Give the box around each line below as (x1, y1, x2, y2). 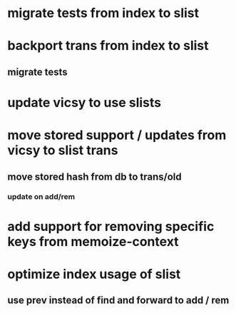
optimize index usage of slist (7, 266, 181, 282)
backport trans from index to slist (7, 38, 209, 54)
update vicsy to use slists (7, 94, 162, 111)
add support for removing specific (7, 218, 215, 235)
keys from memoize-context (7, 233, 180, 250)
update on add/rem (7, 192, 76, 202)
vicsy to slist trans (7, 143, 118, 158)
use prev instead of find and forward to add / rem (7, 294, 230, 307)
